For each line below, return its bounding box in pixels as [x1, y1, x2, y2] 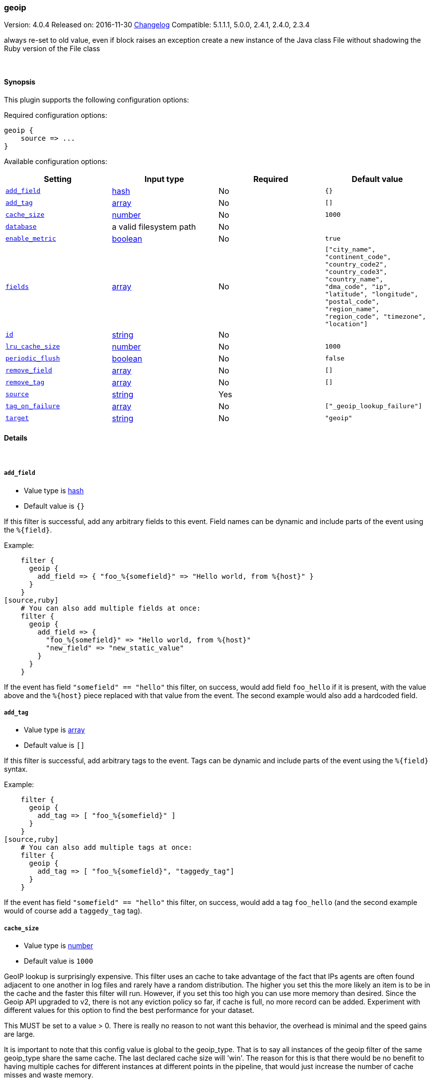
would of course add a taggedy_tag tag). [4, 906, 143, 915]
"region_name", [325, 305, 380, 313]
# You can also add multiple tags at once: [20, 843, 193, 852]
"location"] [325, 320, 368, 328]
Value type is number [24, 941, 93, 950]
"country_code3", [325, 268, 387, 275]
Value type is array [24, 725, 85, 734]
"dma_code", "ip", [325, 282, 391, 290]
